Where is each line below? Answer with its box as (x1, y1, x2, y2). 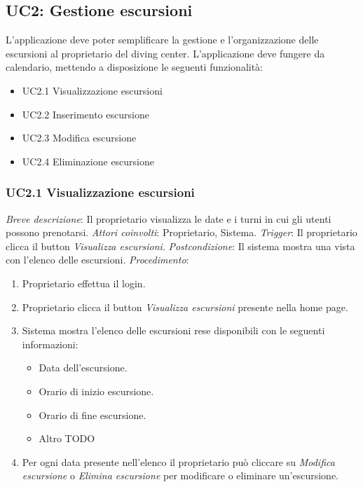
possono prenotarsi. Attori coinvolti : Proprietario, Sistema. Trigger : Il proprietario (6, 225, 357, 240)
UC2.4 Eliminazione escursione (22, 153, 155, 168)
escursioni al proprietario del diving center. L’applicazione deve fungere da (6, 46, 325, 60)
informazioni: (22, 336, 78, 351)
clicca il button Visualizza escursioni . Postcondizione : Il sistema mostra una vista (6, 238, 355, 253)
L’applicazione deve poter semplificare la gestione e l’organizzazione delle (6, 32, 319, 47)
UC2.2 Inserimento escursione (22, 107, 149, 121)
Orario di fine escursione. (39, 407, 146, 422)
